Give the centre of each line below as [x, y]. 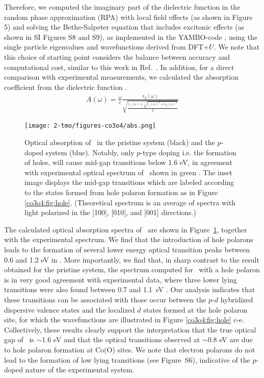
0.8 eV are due [230, 339]
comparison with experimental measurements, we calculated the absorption [121, 77]
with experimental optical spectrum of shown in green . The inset [128, 172]
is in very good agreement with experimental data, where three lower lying [121, 279]
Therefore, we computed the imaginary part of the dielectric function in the [122, 7]
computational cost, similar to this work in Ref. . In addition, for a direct [119, 67]
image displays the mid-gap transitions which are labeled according [129, 182]
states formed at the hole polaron [195, 309]
